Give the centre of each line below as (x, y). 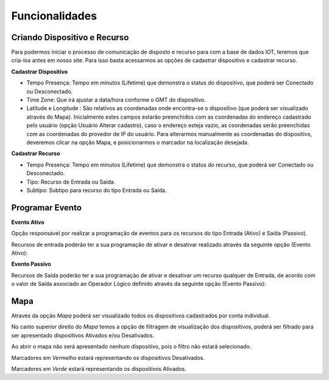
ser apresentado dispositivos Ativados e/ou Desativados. (83, 335)
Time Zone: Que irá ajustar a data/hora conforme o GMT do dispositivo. (116, 100)
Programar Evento (47, 208)
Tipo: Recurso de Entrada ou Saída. (71, 182)
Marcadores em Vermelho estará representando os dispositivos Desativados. (108, 358)
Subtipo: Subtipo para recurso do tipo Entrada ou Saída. (97, 190)
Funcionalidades (54, 16)
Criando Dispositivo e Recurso (70, 37)
